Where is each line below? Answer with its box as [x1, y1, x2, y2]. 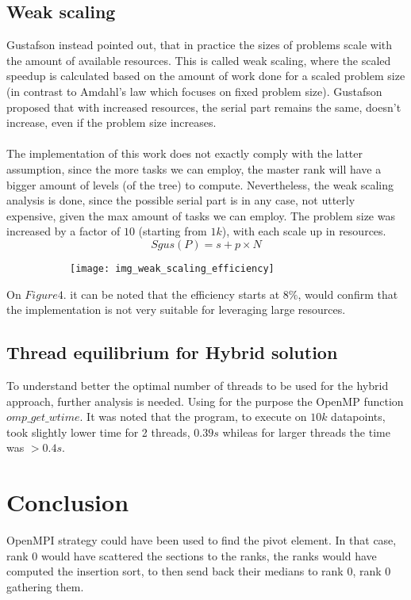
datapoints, [331, 408, 386, 425]
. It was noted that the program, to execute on [79, 408, 307, 425]
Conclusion [6, 486, 129, 518]
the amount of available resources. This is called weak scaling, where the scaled [6, 52, 391, 68]
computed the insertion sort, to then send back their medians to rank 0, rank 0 [6, 563, 391, 579]
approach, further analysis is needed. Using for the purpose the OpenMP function [6, 392, 404, 409]
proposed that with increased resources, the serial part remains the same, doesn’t [6, 98, 401, 115]
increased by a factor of [6, 223, 121, 239]
